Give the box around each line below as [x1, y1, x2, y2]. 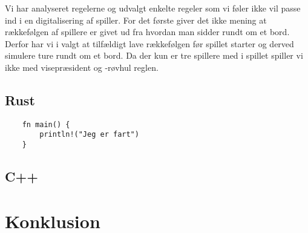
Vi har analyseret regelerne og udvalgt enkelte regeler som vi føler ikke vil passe [5, 2, 301, 14]
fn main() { [22, 120, 70, 129]
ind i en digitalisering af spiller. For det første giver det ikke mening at [5, 13, 267, 26]
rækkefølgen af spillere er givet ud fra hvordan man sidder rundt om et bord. [5, 25, 290, 38]
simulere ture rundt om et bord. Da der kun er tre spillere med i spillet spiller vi [5, 49, 303, 62]
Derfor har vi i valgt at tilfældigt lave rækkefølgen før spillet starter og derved [5, 37, 294, 50]
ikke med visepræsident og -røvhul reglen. [5, 61, 159, 73]
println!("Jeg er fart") [39, 130, 139, 139]
